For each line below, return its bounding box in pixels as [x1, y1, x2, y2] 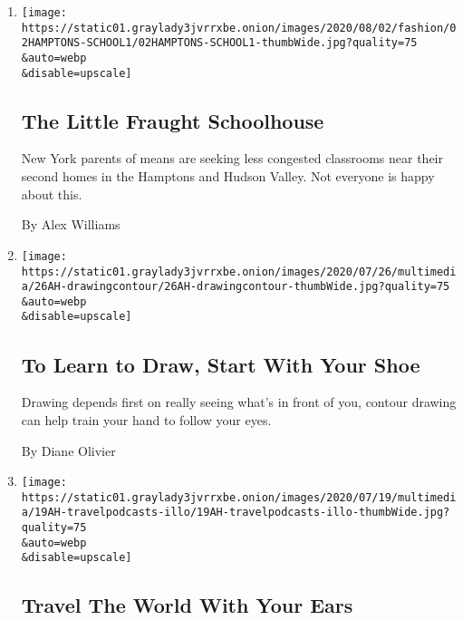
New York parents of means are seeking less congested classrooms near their [21, 149, 443, 168]
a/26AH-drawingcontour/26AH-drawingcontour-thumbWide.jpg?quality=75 [21, 280, 450, 294]
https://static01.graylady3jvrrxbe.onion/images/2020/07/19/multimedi [21, 490, 457, 504]
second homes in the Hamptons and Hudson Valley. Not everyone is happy [21, 167, 435, 186]
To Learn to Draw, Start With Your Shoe [21, 350, 420, 378]
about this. [21, 184, 82, 203]
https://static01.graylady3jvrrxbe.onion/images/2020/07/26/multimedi [21, 265, 457, 278]
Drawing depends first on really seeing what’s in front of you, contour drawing [21, 392, 457, 412]
